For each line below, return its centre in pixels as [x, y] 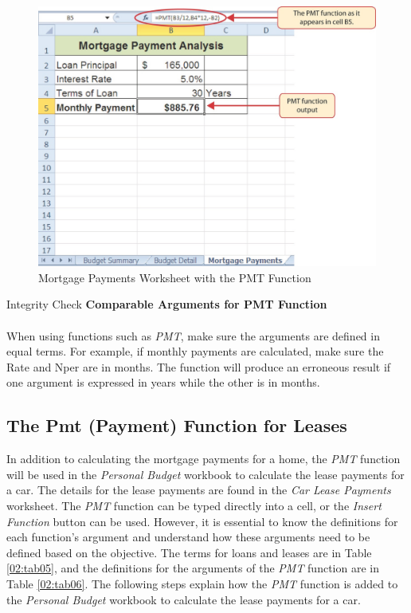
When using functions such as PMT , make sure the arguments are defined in [193, 335]
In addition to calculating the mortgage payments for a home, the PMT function [204, 459]
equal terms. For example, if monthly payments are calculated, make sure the [195, 351]
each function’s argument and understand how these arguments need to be [188, 537]
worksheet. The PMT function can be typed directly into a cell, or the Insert [194, 506]
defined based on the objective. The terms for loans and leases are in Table [189, 552]
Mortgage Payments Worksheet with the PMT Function [175, 277]
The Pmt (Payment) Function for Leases [177, 425]
